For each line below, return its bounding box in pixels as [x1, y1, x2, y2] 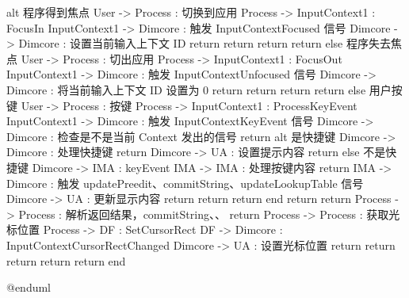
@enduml [6, 279, 52, 296]
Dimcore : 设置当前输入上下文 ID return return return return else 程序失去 [18, 35, 391, 52]
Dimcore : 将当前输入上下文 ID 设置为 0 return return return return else [6, 81, 366, 97]
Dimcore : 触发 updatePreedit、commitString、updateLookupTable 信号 [6, 174, 364, 191]
